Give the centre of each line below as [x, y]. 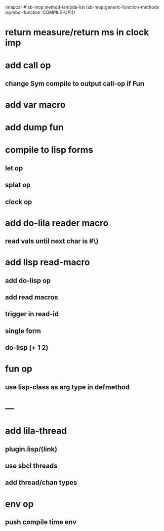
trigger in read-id [32, 314]
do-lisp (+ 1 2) [27, 348]
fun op [19, 369]
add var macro [35, 104]
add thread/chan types [41, 483]
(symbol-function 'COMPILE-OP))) [40, 12]
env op [19, 504]
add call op [28, 65]
